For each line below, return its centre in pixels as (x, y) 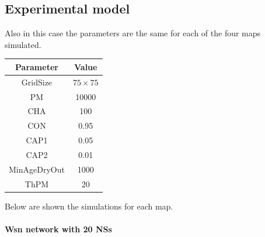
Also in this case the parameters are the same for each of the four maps (133, 33)
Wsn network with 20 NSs (58, 229)
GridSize (37, 82)
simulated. (23, 44)
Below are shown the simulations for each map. (89, 206)
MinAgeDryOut (37, 169)
